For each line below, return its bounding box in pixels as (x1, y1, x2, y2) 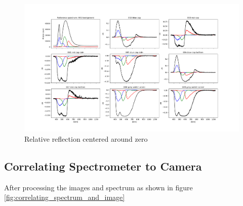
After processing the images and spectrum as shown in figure (4, 182, 193, 192)
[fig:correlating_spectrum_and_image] (4, 192, 125, 202)
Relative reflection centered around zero (24, 134, 148, 144)
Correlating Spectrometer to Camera (4, 158, 202, 174)
